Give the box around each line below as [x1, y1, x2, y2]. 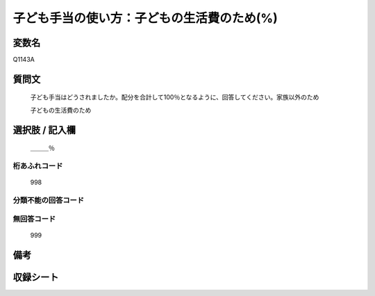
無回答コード [12, 214, 56, 224]
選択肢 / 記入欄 [12, 124, 76, 135]
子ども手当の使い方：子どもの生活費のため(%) [12, 10, 278, 26]
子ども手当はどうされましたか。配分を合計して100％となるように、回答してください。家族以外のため [30, 93, 319, 101]
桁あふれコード [12, 161, 63, 171]
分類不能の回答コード [12, 195, 85, 205]
